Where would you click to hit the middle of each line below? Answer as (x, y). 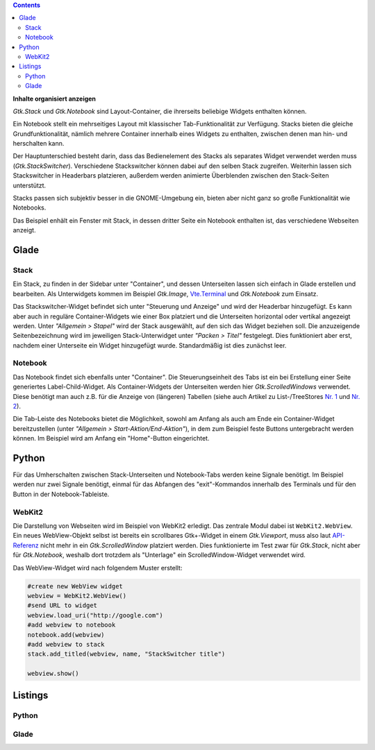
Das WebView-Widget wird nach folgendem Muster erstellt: (98, 568)
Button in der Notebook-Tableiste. (61, 494)
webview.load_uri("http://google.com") (95, 615)
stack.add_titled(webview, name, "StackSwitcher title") (126, 654)
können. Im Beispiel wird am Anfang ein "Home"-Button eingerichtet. (111, 438)
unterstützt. (30, 185)
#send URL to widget (62, 606)
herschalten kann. (39, 144)
